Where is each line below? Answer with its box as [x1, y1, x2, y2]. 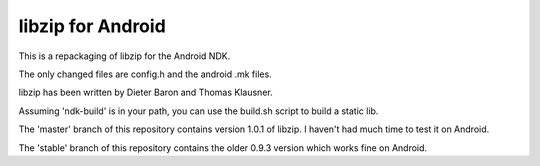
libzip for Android [18, 15, 167, 37]
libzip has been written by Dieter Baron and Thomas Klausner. [18, 86, 274, 99]
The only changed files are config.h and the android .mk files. [18, 68, 272, 80]
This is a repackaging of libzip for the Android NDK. [18, 50, 231, 62]
